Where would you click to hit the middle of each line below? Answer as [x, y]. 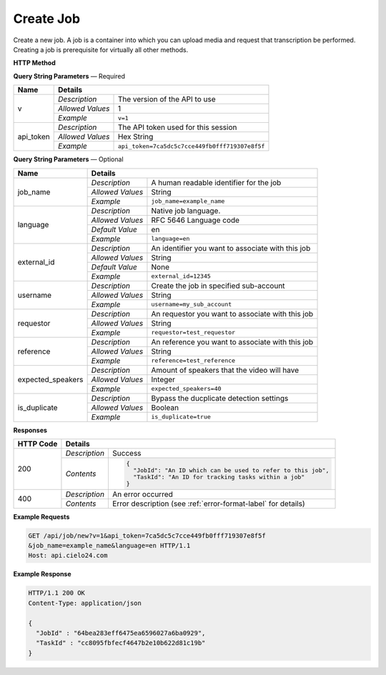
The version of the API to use [167, 99]
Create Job [47, 19]
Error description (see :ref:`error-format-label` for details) [208, 504]
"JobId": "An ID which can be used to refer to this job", [231, 470]
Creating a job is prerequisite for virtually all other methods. [101, 49]
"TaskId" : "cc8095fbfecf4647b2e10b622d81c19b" [121, 643]
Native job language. [186, 211]
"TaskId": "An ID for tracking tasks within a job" [219, 477]
